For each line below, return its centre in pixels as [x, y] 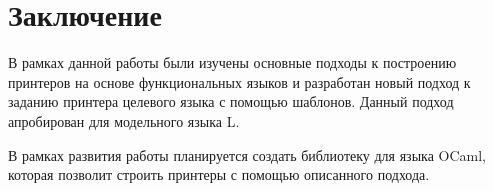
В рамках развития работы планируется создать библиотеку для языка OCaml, [247, 154]
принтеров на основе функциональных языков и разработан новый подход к [239, 81]
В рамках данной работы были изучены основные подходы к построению [232, 62]
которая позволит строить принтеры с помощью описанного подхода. [219, 174]
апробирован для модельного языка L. [124, 120]
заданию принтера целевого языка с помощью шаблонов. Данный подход [231, 101]
